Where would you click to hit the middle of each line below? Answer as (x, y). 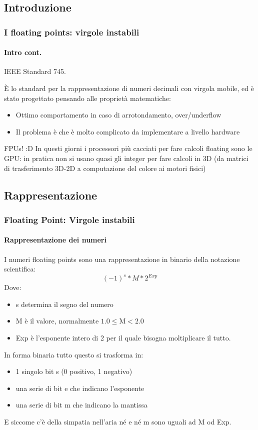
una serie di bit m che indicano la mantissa (81, 405)
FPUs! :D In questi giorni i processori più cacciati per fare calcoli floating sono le (128, 148)
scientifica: (20, 269)
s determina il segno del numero (64, 304)
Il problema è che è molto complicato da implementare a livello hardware (128, 131)
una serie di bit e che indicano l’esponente (80, 388)
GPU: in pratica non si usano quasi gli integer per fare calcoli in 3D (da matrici (126, 158)
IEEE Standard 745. (35, 71)
